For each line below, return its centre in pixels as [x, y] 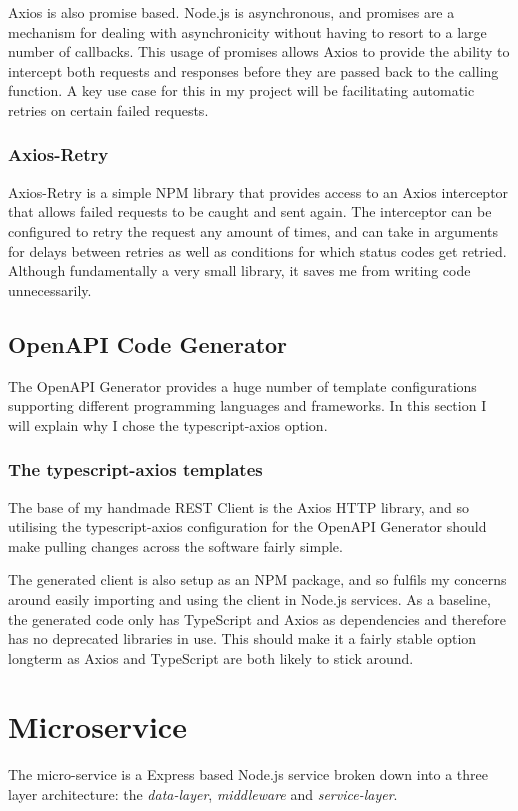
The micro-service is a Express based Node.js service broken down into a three [248, 774]
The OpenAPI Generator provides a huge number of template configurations [242, 385]
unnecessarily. [50, 289]
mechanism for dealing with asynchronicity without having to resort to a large [247, 31]
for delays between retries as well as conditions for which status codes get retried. [257, 250]
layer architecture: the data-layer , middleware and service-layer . [203, 794]
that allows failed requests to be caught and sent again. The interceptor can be [250, 211]
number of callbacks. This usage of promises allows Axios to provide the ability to [259, 51]
